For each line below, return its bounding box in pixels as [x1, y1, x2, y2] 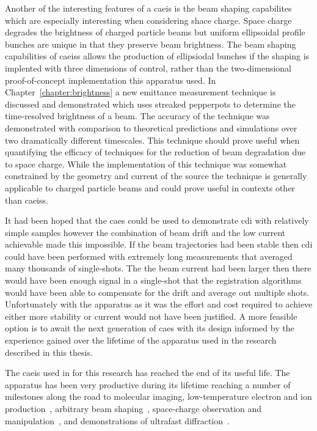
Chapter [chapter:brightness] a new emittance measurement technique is [5, 86, 276, 98]
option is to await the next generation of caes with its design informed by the [5, 322, 294, 334]
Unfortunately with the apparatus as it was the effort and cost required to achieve [5, 298, 313, 311]
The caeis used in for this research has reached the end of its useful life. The [5, 366, 290, 379]
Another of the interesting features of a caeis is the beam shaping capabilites [5, 2, 292, 14]
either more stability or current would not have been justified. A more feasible [5, 309, 297, 322]
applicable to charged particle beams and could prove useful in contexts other [5, 181, 295, 194]
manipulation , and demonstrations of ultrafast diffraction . [5, 414, 230, 427]
